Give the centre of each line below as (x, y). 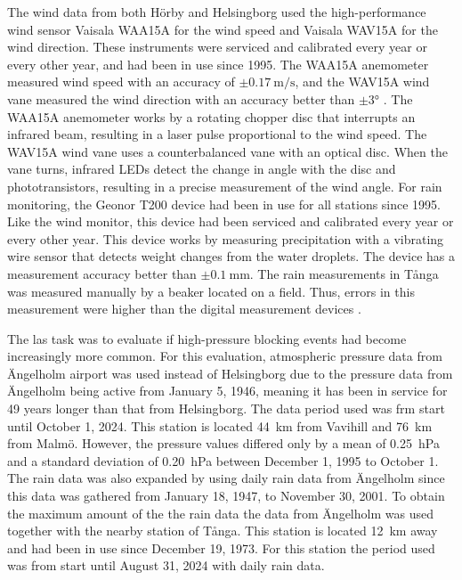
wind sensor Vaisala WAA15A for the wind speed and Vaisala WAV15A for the (223, 29)
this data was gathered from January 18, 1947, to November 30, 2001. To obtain (226, 496)
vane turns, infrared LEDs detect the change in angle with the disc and (202, 169)
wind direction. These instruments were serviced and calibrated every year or (217, 47)
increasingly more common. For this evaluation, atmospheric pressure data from (225, 356)
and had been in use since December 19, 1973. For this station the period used (221, 547)
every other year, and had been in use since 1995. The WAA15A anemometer (218, 64)
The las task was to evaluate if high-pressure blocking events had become (207, 338)
